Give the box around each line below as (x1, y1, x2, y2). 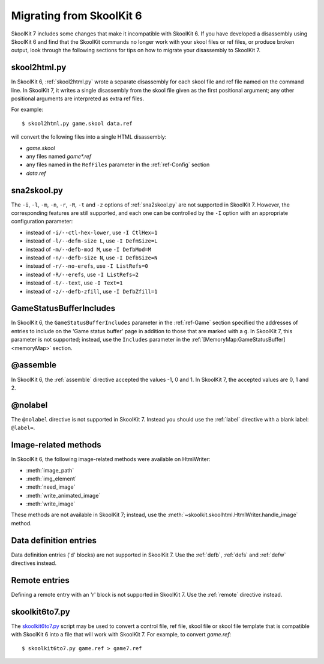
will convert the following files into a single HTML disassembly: (11, 133, 167, 140)
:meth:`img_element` (26, 475, 77, 482)
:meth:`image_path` (26, 466, 74, 474)
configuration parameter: (11, 218, 73, 225)
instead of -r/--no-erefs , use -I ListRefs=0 (26, 262, 148, 270)
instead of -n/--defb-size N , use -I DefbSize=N (26, 254, 158, 261)
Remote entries (11, 575, 70, 585)
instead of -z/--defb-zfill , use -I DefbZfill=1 (26, 288, 158, 295)
